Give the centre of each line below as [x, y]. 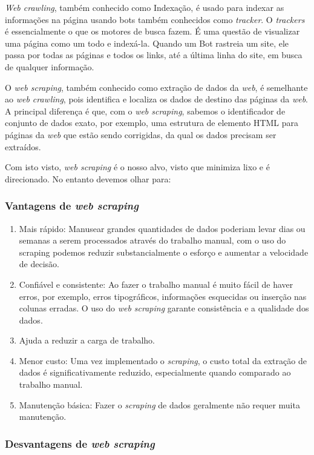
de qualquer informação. [50, 66]
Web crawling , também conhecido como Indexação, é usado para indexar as [145, 7]
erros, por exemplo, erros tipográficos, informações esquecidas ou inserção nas [163, 296]
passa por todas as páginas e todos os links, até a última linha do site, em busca [154, 55]
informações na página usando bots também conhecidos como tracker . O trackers [155, 19]
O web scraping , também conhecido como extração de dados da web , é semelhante [156, 87]
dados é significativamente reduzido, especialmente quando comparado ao [155, 372]
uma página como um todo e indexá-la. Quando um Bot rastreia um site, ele [147, 43]
